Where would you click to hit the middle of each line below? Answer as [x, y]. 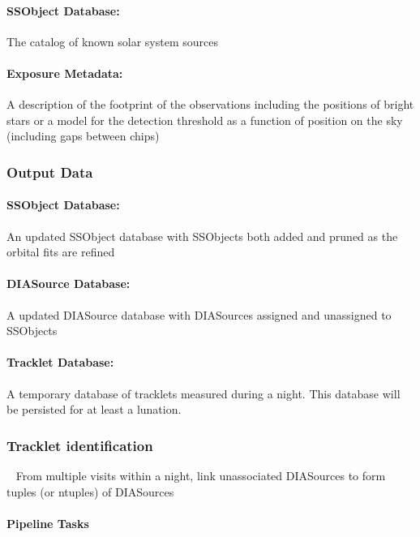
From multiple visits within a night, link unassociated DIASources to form [201, 475]
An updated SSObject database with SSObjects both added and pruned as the [202, 236]
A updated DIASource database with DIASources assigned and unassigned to [199, 314]
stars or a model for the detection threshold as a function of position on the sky [205, 120]
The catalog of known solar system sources [112, 41]
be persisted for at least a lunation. [94, 409]
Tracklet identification [80, 445]
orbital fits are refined [61, 252]
